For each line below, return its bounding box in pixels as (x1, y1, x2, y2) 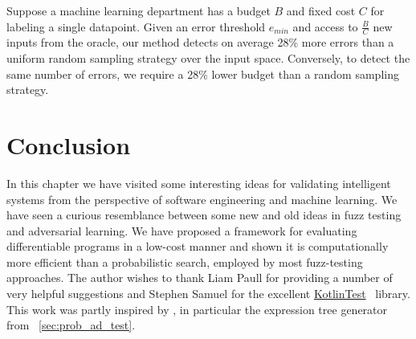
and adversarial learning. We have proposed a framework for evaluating (6, 222, 357, 239)
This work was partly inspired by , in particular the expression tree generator (6, 300, 388, 317)
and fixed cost (286, 2, 356, 18)
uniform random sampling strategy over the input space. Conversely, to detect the (6, 50, 410, 67)
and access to (292, 18, 358, 35)
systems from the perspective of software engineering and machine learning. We (6, 190, 398, 207)
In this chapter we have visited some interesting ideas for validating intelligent (6, 174, 391, 191)
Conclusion (6, 128, 131, 161)
